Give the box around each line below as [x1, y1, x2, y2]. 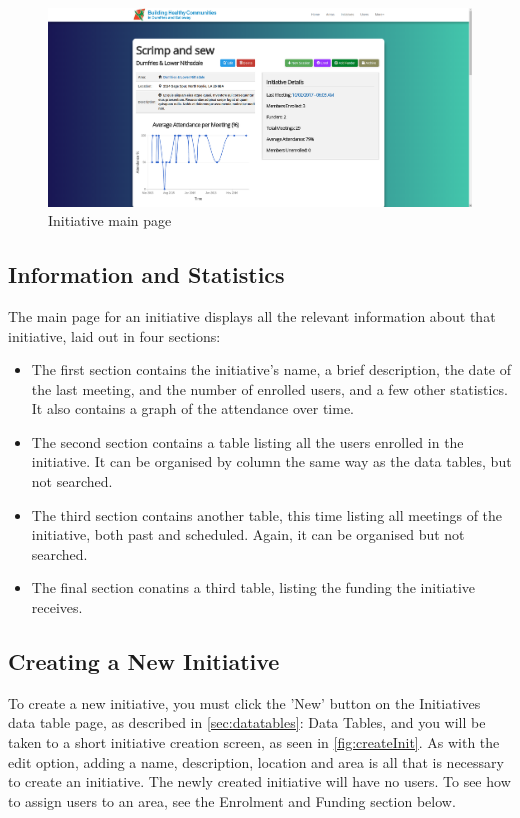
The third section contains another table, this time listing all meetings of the [31, 504, 503, 525]
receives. [31, 597, 83, 618]
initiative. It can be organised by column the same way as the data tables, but [31, 451, 512, 472]
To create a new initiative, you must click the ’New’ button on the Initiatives [8, 692, 481, 713]
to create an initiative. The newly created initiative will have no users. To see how [8, 771, 511, 792]
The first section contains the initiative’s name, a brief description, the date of [31, 359, 512, 380]
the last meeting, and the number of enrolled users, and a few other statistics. [31, 378, 509, 399]
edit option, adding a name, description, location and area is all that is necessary [8, 751, 504, 772]
